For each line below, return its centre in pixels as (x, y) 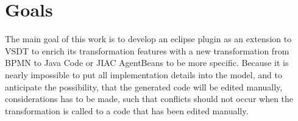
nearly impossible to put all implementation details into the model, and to (144, 74)
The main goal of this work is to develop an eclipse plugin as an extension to (148, 39)
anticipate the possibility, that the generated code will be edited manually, (144, 86)
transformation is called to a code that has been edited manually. (127, 110)
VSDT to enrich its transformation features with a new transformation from (147, 50)
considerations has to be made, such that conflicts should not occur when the (149, 99)
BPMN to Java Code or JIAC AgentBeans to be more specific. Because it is (147, 63)
